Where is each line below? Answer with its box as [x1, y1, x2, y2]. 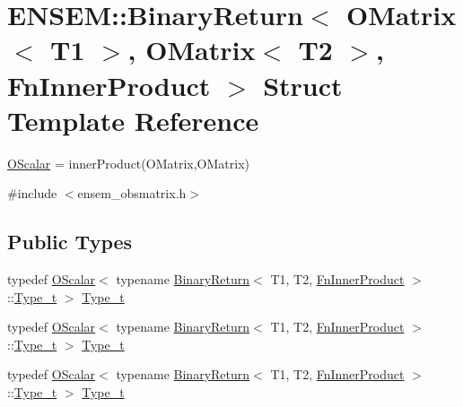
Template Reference [7, 101, 259, 138]
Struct [263, 66, 343, 103]
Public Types [7, 228, 133, 255]
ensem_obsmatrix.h [77, 184, 187, 203]
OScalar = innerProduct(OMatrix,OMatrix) [7, 153, 249, 172]
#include [7, 184, 57, 203]
